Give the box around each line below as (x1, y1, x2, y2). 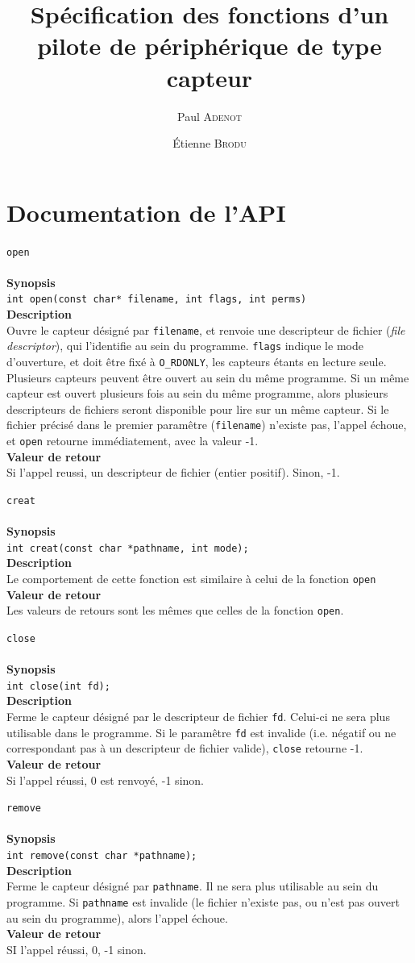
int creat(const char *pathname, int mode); (6, 542, 249, 554)
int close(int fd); (6, 680, 110, 692)
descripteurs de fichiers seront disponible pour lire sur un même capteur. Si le (6, 400, 389, 417)
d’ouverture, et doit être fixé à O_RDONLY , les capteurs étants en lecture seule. (6, 353, 387, 370)
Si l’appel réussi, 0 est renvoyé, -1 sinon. (6, 771, 204, 788)
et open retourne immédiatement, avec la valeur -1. (6, 432, 259, 449)
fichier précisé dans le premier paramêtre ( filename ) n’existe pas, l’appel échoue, (6, 416, 407, 433)
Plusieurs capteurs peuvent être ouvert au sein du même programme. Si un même (6, 369, 409, 386)
